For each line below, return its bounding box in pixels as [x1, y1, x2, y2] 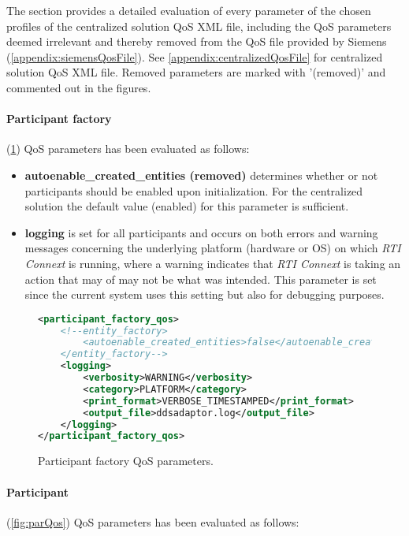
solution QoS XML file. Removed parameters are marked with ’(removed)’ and [6, 64, 386, 80]
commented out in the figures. [6, 79, 151, 95]
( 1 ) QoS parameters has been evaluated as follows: [6, 140, 250, 157]
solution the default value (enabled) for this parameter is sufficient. [24, 198, 349, 214]
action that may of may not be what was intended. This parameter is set [24, 270, 377, 287]
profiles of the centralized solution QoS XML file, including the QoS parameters [6, 17, 392, 34]
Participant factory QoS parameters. [38, 452, 214, 469]
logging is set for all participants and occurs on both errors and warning [24, 224, 378, 240]
